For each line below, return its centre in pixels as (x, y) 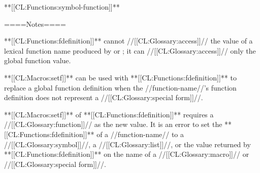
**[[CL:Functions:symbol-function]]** (62, 7)
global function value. (38, 60)
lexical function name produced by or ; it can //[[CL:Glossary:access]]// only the (130, 50)
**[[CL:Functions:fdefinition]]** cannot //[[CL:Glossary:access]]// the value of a (128, 41)
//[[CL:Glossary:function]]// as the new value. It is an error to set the (113, 124)
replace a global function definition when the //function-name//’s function (120, 87)
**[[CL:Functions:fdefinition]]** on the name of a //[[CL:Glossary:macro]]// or (127, 154)
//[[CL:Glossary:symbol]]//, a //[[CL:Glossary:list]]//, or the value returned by (127, 144)
